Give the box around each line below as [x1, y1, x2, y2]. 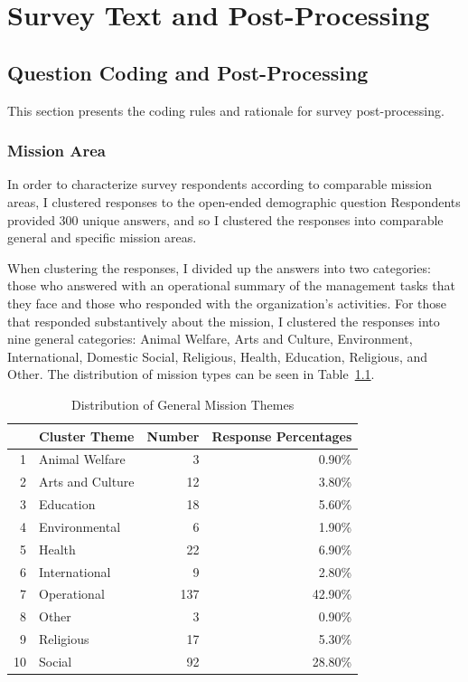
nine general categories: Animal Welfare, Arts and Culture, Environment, [7, 329, 413, 348]
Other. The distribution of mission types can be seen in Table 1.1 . [7, 365, 375, 384]
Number [146, 426, 200, 445]
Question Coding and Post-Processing [7, 58, 369, 86]
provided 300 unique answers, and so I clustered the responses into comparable [7, 210, 444, 229]
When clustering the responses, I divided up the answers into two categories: [7, 258, 431, 277]
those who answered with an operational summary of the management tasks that [7, 276, 455, 295]
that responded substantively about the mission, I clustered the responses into [7, 311, 440, 330]
